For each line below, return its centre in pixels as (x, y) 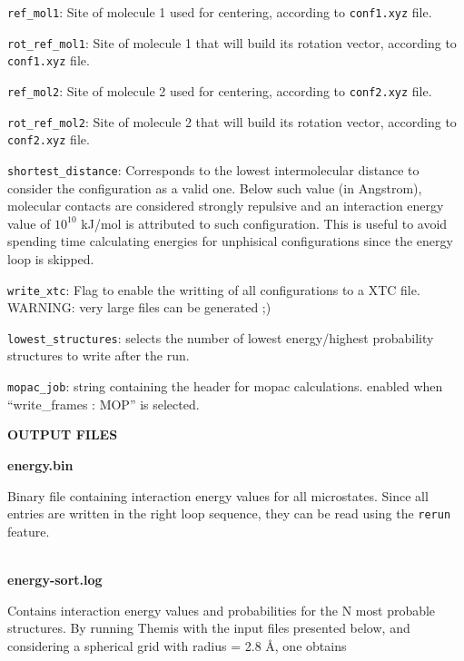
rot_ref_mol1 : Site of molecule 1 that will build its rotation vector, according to (232, 42)
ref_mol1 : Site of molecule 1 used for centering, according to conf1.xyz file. (220, 12)
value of (29, 223)
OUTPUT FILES (63, 434)
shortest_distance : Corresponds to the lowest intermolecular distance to (213, 169)
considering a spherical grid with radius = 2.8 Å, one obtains (177, 645)
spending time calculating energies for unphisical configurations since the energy (230, 241)
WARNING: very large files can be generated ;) (139, 307)
